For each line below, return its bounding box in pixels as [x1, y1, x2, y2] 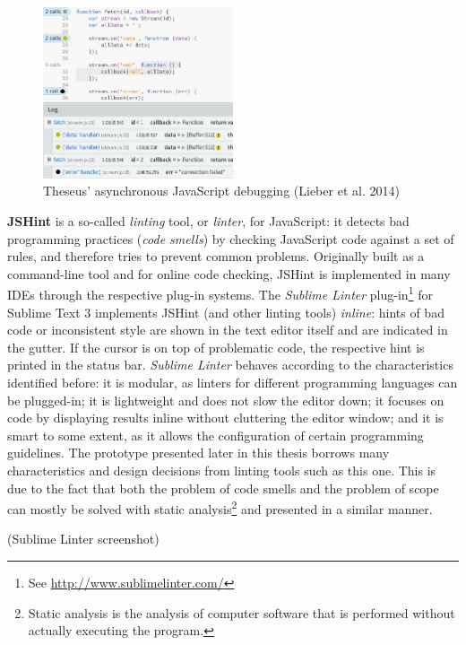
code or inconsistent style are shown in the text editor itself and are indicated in [7, 320, 448, 339]
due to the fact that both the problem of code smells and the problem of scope [7, 478, 439, 497]
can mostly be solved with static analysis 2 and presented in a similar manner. [7, 497, 433, 518]
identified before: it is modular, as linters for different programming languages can [7, 372, 458, 391]
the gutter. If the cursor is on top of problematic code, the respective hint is [7, 337, 425, 356]
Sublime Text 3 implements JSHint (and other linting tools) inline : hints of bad [7, 302, 444, 321]
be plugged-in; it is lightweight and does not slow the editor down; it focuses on [7, 390, 444, 409]
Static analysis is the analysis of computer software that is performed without [28, 603, 455, 622]
